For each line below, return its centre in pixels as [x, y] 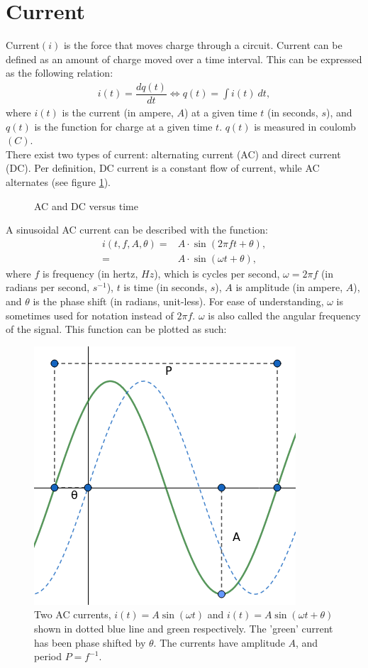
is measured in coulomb [305, 126]
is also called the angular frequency [284, 315]
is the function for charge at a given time [123, 126]
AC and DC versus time [86, 206]
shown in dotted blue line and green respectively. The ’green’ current [184, 628]
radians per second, [48, 287]
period [48, 656]
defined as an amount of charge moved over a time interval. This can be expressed [184, 59]
